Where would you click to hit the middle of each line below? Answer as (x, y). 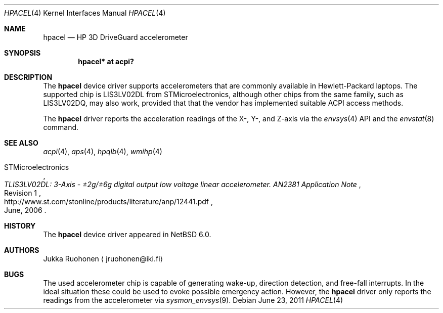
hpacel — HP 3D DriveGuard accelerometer (116, 37)
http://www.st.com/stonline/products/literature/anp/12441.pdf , (108, 202)
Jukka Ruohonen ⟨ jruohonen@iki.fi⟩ (103, 259)
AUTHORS (22, 250)
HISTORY (20, 226)
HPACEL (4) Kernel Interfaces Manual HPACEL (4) (85, 13)
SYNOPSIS (23, 53)
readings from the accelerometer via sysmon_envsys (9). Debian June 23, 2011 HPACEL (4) (193, 300)
